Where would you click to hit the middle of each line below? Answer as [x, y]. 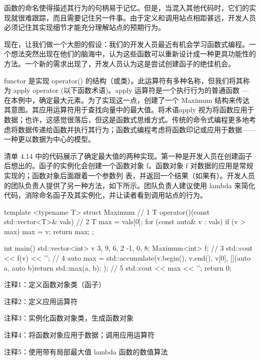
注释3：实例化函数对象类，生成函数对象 [69, 318]
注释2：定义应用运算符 [41, 301]
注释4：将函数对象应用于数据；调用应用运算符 [79, 335]
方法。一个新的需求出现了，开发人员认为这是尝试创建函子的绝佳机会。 [119, 63]
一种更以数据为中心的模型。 [49, 139]
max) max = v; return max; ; [49, 231]
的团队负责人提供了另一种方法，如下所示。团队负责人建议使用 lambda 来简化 [130, 185]
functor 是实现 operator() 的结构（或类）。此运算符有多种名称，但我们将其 [123, 80]
